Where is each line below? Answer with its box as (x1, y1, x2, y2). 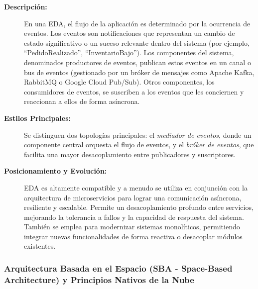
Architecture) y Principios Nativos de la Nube (4, 273, 194, 286)
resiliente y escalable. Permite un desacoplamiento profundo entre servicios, (24, 202, 254, 212)
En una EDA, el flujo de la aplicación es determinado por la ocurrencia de (24, 18, 251, 28)
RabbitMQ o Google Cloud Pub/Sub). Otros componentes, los (24, 77, 215, 87)
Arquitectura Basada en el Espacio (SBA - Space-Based (4, 262, 233, 274)
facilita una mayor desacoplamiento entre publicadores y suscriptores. (24, 149, 236, 159)
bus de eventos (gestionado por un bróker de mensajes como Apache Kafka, (24, 67, 255, 77)
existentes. (24, 241, 56, 251)
